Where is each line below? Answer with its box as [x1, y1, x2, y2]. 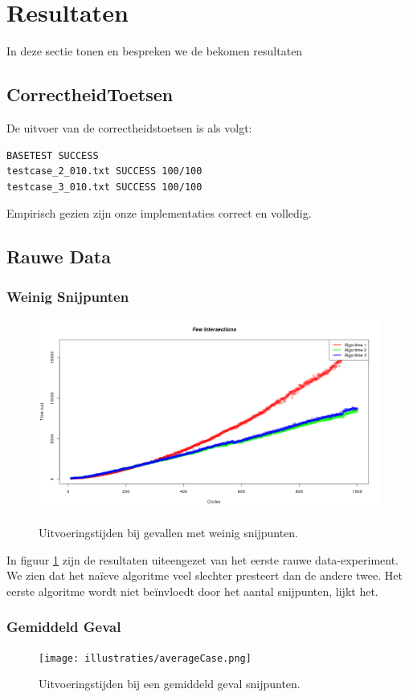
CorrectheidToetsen [6, 82, 174, 107]
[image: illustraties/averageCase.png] [39, 652, 252, 664]
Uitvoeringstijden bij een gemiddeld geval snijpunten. [39, 675, 301, 692]
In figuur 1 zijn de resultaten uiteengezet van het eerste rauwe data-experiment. [6, 551, 399, 568]
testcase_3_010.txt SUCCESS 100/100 [6, 181, 202, 193]
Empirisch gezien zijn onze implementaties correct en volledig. [6, 205, 312, 222]
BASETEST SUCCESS [6, 149, 99, 161]
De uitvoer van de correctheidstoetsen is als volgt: [6, 119, 252, 136]
